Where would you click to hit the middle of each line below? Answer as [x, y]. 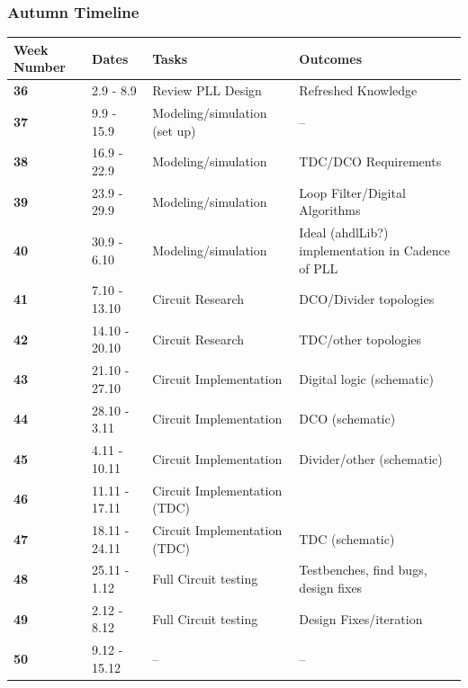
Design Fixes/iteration [361, 618]
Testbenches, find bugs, [363, 570]
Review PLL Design [207, 90]
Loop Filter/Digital [352, 192]
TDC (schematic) [347, 538]
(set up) [174, 130]
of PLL [319, 268]
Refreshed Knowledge [358, 90]
